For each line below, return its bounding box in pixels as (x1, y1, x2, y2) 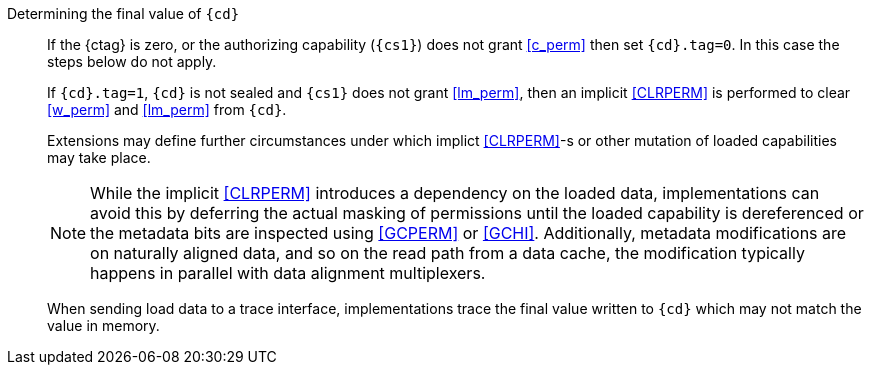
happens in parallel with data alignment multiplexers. (90, 263, 486, 283)
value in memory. (47, 317, 160, 334)
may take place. (47, 149, 151, 166)
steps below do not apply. (47, 53, 217, 70)
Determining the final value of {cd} (7, 5, 240, 22)
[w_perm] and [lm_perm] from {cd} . (47, 101, 287, 118)
